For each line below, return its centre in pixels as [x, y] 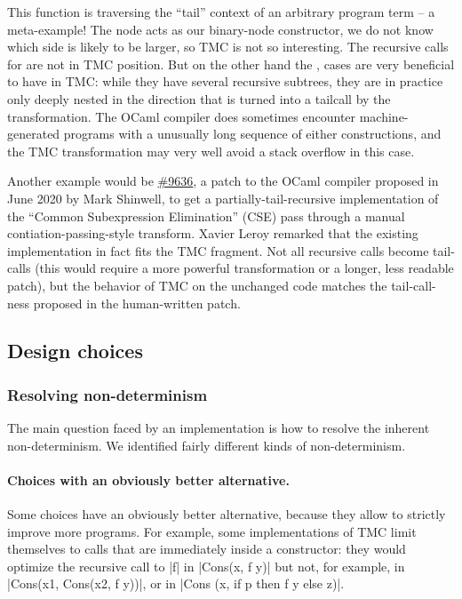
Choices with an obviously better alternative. [148, 479]
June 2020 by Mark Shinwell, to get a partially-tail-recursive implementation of [223, 198]
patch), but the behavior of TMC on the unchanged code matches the [197, 285]
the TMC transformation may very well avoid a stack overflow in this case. [211, 151]
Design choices [75, 351]
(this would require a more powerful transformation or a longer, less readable [244, 268]
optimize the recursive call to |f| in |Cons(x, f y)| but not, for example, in [206, 566]
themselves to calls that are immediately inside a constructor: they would [207, 549]
